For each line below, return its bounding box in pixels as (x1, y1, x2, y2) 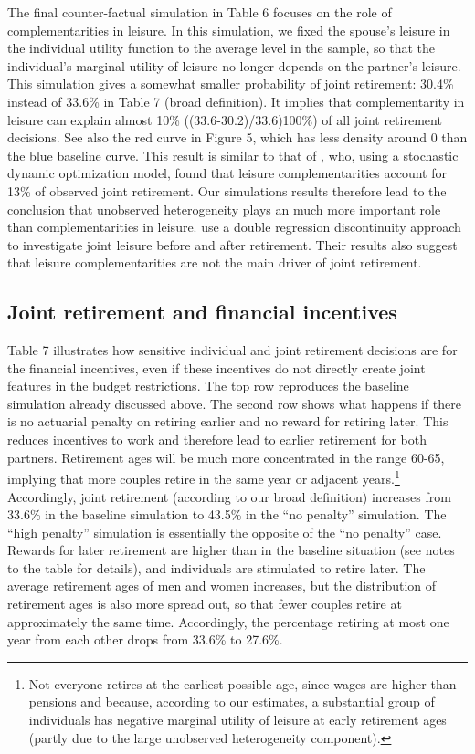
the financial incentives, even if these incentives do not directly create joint (7, 358, 426, 377)
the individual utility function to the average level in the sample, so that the (7, 38, 436, 58)
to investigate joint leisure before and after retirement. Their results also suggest (7, 235, 458, 254)
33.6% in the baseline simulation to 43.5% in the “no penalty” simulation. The (7, 505, 447, 524)
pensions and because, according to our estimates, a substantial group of (28, 692, 435, 711)
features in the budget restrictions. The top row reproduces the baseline (7, 376, 409, 395)
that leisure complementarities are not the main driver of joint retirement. (7, 253, 422, 272)
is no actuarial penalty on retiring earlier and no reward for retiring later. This (7, 412, 449, 431)
